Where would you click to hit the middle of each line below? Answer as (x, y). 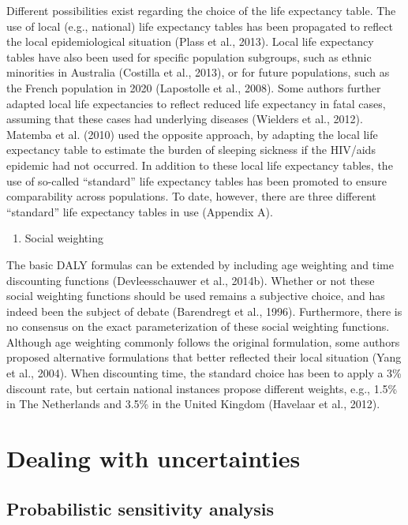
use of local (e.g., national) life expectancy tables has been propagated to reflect (200, 26)
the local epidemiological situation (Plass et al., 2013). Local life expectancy (190, 41)
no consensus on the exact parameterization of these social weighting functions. (198, 326)
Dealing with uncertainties (153, 458)
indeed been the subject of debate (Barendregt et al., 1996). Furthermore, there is (204, 311)
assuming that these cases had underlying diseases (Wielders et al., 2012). (185, 119)
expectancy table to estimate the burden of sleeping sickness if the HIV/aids (191, 150)
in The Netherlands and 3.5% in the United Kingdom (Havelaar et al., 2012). (193, 404)
